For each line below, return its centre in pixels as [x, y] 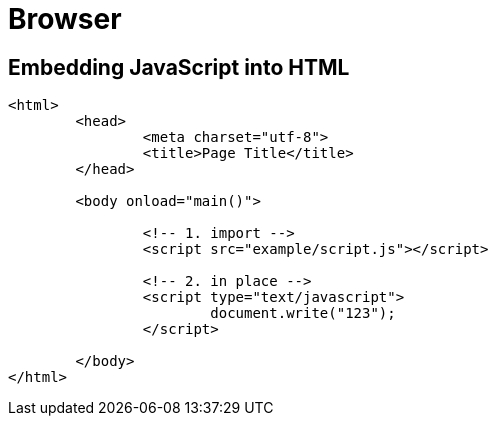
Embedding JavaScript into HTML [179, 67]
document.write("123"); [303, 313]
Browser [65, 19]
